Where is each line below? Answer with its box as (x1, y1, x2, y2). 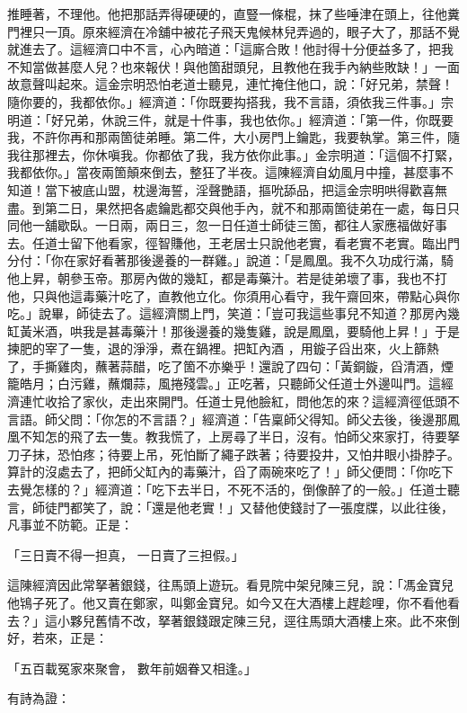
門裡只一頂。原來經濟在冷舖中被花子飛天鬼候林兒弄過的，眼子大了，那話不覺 (7, 22, 460, 40)
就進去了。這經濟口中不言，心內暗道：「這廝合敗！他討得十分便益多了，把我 (7, 40, 454, 58)
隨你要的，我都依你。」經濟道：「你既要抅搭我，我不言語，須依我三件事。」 (7, 92, 441, 111)
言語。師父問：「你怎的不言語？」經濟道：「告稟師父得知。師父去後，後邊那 (7, 409, 447, 428)
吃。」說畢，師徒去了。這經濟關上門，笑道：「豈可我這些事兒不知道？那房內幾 (7, 304, 460, 323)
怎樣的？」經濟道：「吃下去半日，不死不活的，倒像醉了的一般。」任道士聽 (31, 480, 460, 499)
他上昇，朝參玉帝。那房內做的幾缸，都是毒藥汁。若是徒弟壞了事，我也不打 (7, 268, 447, 287)
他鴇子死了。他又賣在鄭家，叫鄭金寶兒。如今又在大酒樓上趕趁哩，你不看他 (7, 593, 447, 611)
